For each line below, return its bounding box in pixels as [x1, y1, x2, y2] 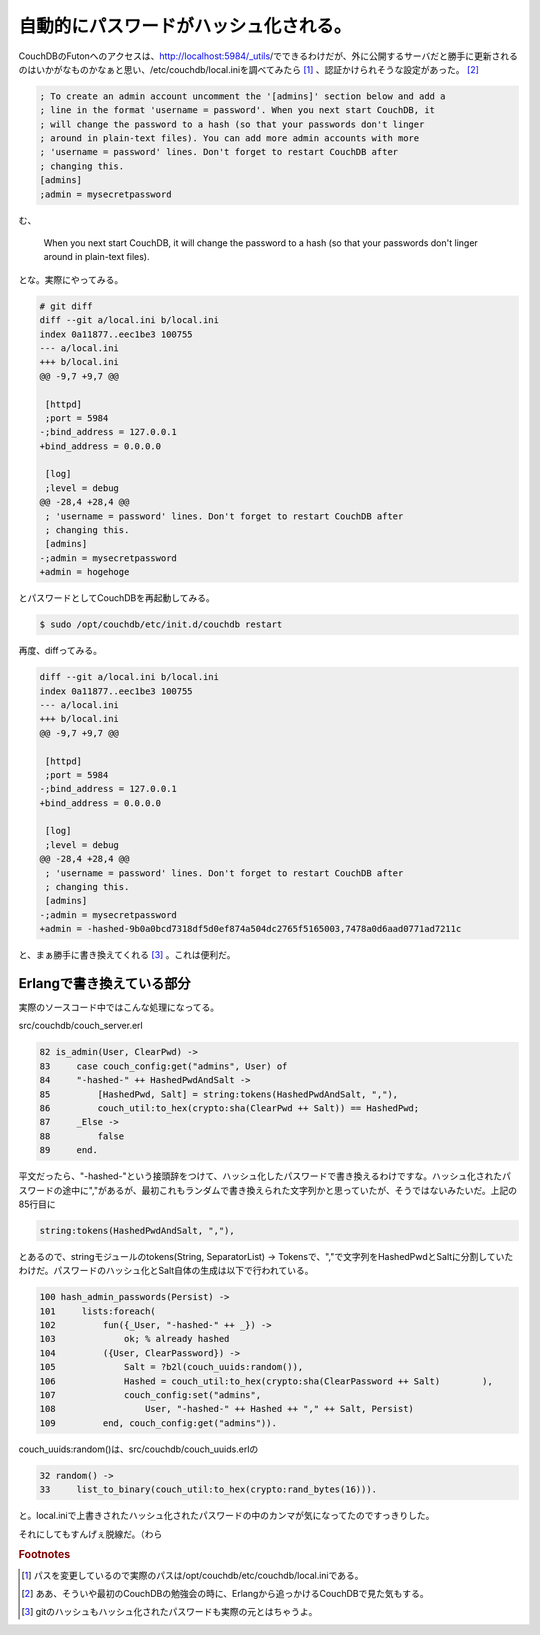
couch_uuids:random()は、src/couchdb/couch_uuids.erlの [18, 1443, 259, 1455]
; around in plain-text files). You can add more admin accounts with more [39, 133, 420, 144]
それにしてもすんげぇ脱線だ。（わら [18, 1528, 163, 1540]
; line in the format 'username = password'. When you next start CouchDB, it [39, 105, 435, 116]
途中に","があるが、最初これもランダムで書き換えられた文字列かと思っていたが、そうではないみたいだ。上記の [61, 1184, 518, 1196]
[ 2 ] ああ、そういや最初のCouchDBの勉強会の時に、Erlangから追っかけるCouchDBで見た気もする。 [21, 1587, 429, 1599]
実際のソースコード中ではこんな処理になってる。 [18, 1001, 220, 1014]
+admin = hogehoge [39, 566, 130, 578]
